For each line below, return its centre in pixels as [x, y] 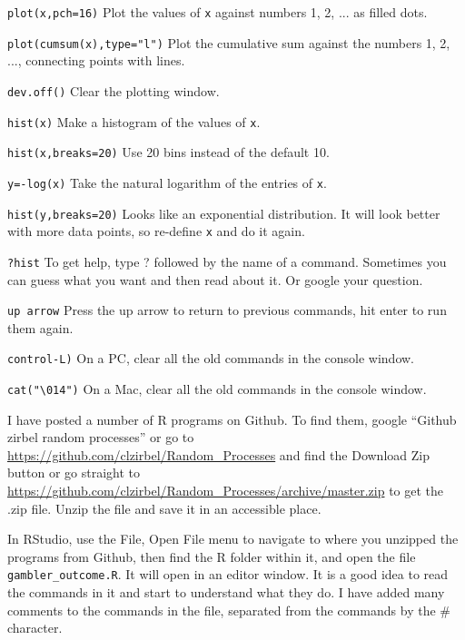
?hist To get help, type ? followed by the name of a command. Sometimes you [227, 261]
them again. [40, 327]
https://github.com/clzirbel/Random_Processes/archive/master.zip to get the [226, 491]
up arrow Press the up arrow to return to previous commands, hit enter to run [227, 310]
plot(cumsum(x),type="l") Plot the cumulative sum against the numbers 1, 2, [229, 42]
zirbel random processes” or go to [101, 437]
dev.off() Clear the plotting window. [114, 90]
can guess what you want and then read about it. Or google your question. [215, 279]
